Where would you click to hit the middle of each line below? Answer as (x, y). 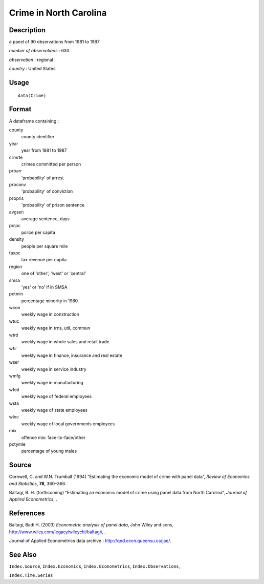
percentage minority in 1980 (50, 301)
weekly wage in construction (50, 314)
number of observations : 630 (39, 51)
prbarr (15, 171)
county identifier (38, 137)
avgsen (16, 212)
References (27, 513)
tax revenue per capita (44, 260)
